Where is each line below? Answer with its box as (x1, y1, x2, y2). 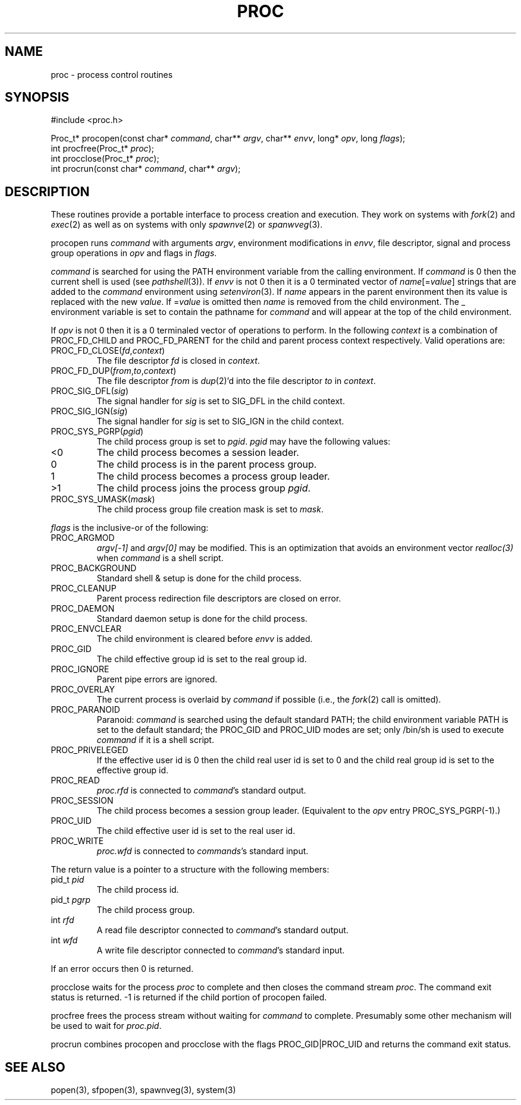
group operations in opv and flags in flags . (51, 248, 217, 259)
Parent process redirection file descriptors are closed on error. (96, 593, 341, 604)
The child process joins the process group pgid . (96, 482, 311, 495)
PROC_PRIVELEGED (51, 745, 128, 755)
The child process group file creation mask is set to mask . (96, 504, 324, 515)
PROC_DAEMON (51, 603, 115, 614)
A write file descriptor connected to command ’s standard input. (96, 945, 345, 956)
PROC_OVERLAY (51, 684, 115, 695)
